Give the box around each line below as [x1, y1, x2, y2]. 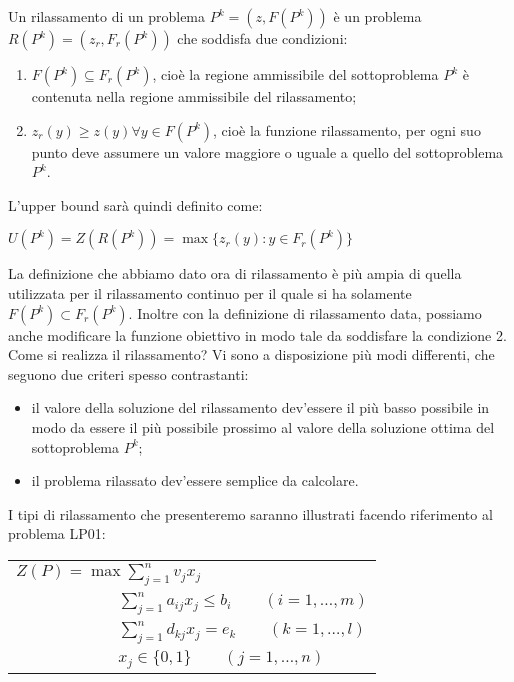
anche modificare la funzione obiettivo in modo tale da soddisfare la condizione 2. [8, 324, 507, 345]
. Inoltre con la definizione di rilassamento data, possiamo [128, 302, 482, 323]
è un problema [333, 6, 422, 26]
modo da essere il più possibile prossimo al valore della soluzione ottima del [31, 416, 495, 437]
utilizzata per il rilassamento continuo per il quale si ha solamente [8, 282, 412, 303]
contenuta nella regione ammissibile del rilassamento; [31, 86, 357, 106]
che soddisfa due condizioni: [177, 28, 348, 48]
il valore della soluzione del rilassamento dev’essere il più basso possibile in [31, 397, 490, 418]
